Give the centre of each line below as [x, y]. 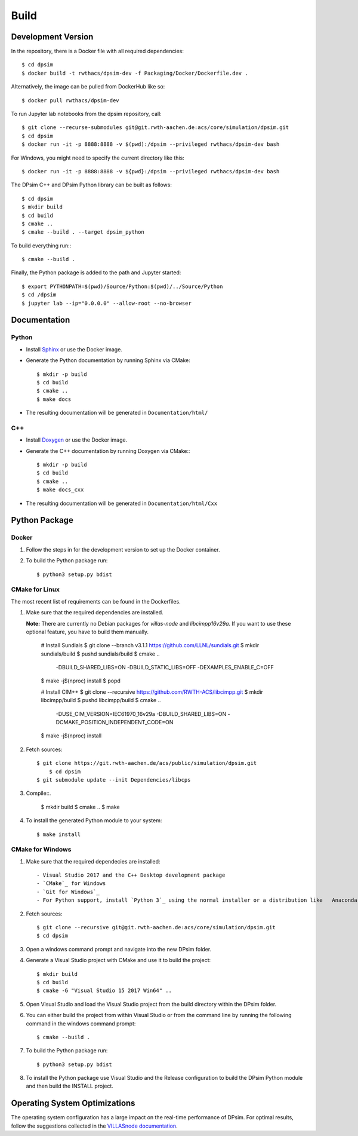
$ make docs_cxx [60, 490]
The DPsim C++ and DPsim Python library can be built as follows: [92, 185]
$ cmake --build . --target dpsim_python [83, 232]
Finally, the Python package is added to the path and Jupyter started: [96, 272]
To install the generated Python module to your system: [94, 820]
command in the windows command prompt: [81, 1023]
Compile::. [38, 793]
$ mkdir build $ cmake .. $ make [80, 807]
